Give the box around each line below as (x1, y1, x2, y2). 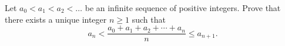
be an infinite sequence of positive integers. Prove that (85, 2, 281, 13)
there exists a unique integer (5, 13, 107, 25)
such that (132, 13, 166, 25)
